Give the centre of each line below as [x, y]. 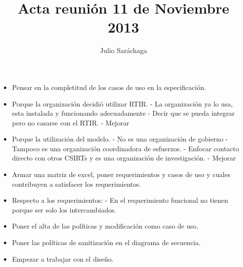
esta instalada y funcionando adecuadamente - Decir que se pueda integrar [123, 113]
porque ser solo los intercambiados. [64, 209]
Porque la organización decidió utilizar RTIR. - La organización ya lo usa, [122, 103]
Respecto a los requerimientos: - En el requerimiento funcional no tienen [120, 200]
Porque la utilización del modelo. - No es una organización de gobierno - [120, 139]
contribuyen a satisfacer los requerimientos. [76, 184]
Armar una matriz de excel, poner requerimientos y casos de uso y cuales [121, 174]
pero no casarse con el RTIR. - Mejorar [71, 122]
